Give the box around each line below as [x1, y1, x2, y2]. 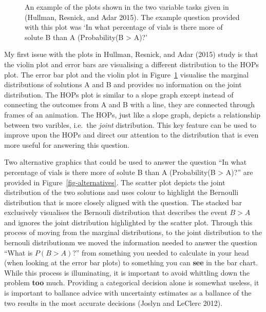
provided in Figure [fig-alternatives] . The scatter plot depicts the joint [4, 177, 225, 187]
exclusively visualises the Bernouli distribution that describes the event [4, 207, 227, 218]
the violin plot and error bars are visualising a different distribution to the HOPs [4, 59, 259, 69]
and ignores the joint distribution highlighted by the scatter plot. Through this [4, 217, 253, 227]
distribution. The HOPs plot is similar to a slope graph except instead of [4, 89, 234, 100]
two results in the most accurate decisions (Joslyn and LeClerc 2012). [4, 297, 223, 308]
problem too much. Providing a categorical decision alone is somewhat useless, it [4, 277, 259, 288]
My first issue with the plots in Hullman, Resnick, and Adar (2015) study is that [4, 49, 258, 60]
